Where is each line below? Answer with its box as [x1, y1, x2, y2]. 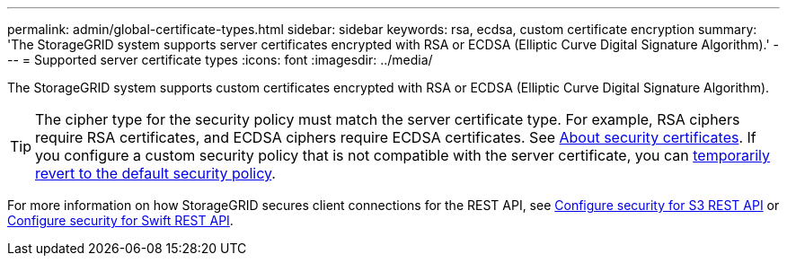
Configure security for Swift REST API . [7, 213, 234, 228]
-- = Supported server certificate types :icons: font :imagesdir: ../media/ [7, 52, 433, 67]
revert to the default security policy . [35, 164, 276, 182]
